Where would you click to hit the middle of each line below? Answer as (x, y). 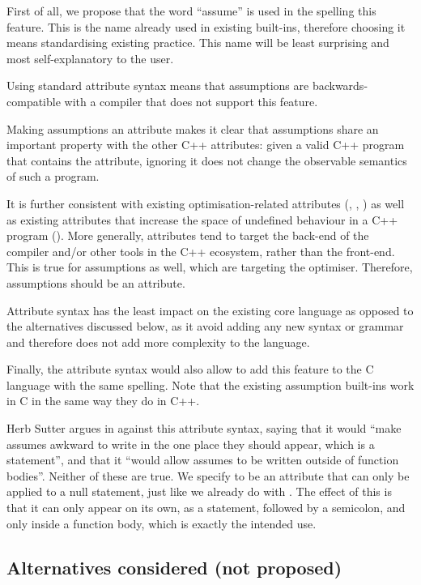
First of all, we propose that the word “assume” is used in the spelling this (191, 11)
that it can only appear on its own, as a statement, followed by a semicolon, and (206, 508)
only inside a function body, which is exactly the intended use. (162, 523)
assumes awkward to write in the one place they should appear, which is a (191, 444)
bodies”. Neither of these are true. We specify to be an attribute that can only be (208, 475)
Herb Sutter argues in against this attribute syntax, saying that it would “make (204, 428)
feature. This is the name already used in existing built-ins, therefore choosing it (206, 26)
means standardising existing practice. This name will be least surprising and (198, 43)
